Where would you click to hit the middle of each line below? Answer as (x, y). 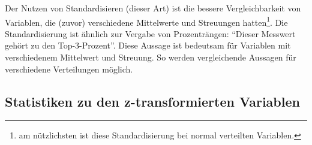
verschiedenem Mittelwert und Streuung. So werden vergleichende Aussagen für (151, 57)
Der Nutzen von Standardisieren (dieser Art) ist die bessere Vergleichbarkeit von (153, 8)
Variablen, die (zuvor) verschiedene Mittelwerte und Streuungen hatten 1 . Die (146, 21)
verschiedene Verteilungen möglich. (69, 69)
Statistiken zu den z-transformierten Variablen (152, 101)
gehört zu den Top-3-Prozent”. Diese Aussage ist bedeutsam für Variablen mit (148, 45)
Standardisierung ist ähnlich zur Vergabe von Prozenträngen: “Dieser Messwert (150, 33)
